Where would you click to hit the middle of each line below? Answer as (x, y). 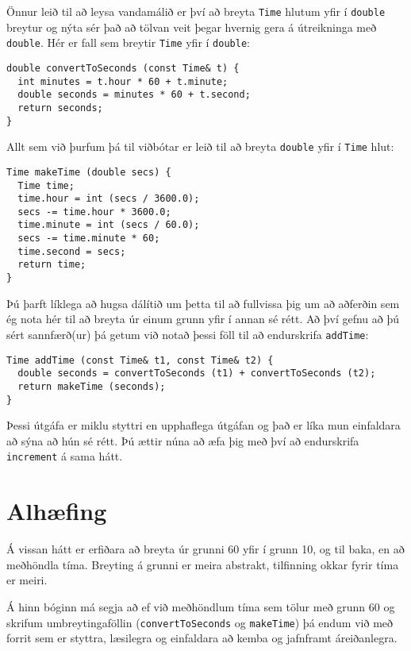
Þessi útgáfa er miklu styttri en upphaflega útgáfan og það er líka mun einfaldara (204, 425)
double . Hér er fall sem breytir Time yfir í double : (128, 42)
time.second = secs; (72, 251)
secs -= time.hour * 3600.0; (94, 212)
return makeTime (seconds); (92, 386)
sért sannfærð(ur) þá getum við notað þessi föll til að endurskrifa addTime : (188, 334)
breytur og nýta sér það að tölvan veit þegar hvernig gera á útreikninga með (192, 27)
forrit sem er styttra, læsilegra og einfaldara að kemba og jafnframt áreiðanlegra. (202, 638)
